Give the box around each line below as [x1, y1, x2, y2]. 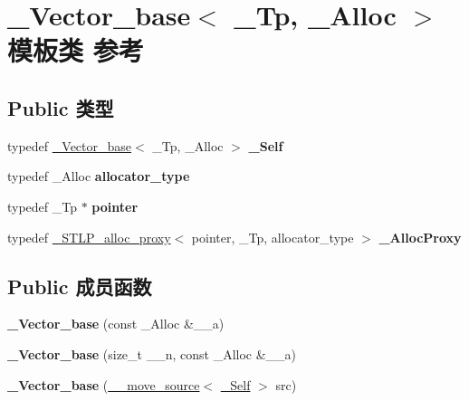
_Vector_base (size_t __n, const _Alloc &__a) [7, 344, 297, 363]
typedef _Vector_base [7, 136, 132, 155]
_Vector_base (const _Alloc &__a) [7, 314, 225, 333]
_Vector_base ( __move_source [7, 375, 200, 394]
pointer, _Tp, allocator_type [191, 227, 354, 246]
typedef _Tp [7, 196, 78, 215]
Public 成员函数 [7, 272, 152, 300]
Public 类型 [7, 93, 114, 121]
